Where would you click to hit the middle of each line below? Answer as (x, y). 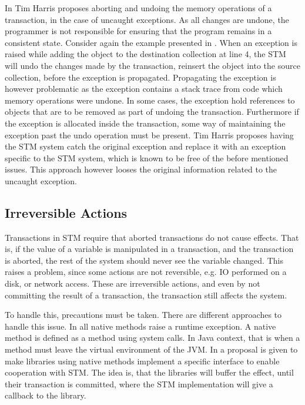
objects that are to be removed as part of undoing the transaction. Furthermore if (152, 112)
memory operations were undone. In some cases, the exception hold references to (150, 100)
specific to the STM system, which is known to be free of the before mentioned (147, 157)
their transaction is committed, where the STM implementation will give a (139, 384)
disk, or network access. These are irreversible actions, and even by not (133, 283)
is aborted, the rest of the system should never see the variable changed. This (144, 260)
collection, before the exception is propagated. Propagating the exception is (140, 77)
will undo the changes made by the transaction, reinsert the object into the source (152, 65)
